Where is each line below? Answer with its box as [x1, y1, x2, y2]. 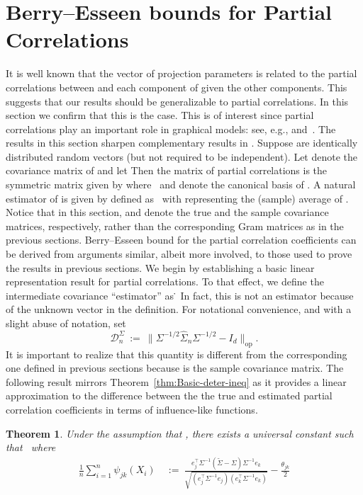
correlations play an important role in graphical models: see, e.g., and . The [6, 121, 336, 136]
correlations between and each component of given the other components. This [6, 79, 347, 94]
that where [6, 440, 56, 455]
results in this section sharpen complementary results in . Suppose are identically [6, 135, 358, 150]
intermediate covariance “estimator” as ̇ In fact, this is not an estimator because [6, 288, 354, 302]
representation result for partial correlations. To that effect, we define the [6, 274, 324, 289]
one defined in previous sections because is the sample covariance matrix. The [6, 360, 344, 375]
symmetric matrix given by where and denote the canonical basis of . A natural [6, 177, 356, 192]
